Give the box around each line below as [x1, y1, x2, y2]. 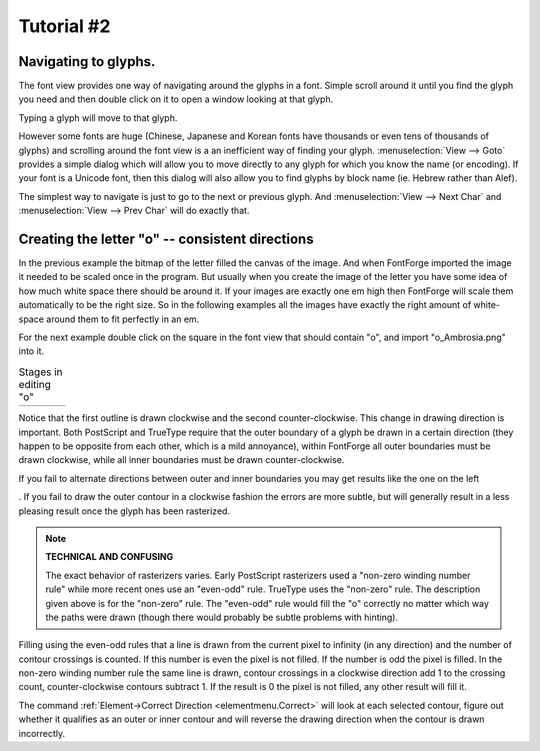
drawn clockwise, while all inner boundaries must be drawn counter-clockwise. [18, 454, 345, 466]
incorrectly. [18, 727, 66, 739]
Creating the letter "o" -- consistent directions [18, 231, 314, 247]
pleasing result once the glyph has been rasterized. [18, 505, 230, 517]
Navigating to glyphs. [18, 53, 156, 70]
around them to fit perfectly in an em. [46, 313, 200, 325]
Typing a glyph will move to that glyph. [18, 111, 178, 124]
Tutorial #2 [18, 15, 111, 37]
